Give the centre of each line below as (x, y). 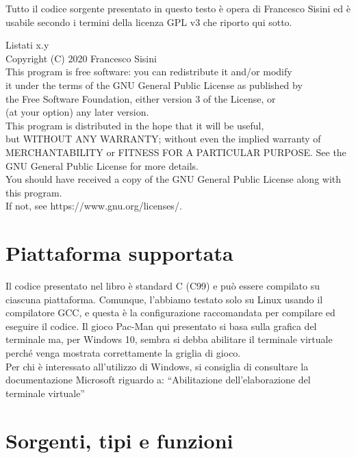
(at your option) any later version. (77, 112)
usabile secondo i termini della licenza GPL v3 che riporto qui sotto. (149, 22)
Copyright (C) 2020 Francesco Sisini (81, 58)
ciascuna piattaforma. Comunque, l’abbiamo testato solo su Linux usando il (164, 299)
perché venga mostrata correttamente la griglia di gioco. (123, 353)
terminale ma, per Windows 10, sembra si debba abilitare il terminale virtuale (169, 339)
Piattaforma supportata (119, 253)
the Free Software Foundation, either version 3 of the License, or (141, 98)
